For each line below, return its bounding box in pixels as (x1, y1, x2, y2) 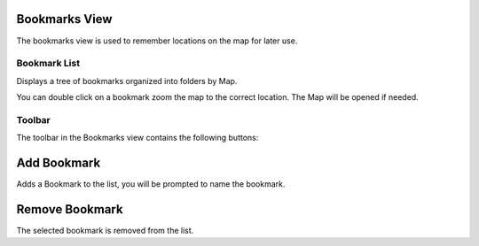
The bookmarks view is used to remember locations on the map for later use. (16, 35, 298, 46)
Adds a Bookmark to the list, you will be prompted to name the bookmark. (16, 179, 286, 189)
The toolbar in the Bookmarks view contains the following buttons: (16, 133, 259, 143)
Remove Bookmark (16, 202, 123, 217)
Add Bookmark (16, 156, 101, 170)
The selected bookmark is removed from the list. (16, 226, 194, 235)
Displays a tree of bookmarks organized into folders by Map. (16, 75, 238, 86)
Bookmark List (16, 58, 80, 70)
